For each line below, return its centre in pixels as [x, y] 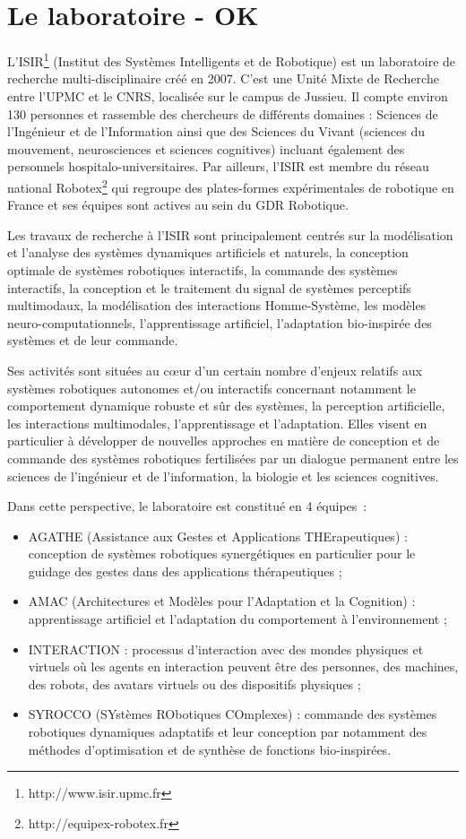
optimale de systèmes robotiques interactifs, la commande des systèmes [203, 269]
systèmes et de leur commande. [93, 340]
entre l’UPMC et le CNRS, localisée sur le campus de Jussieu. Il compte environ [228, 95]
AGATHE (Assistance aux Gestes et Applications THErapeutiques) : [218, 536]
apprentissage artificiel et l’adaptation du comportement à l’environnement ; [237, 619]
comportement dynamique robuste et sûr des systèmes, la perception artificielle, [226, 406]
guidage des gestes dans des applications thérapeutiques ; [185, 571]
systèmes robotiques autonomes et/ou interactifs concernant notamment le [211, 388]
